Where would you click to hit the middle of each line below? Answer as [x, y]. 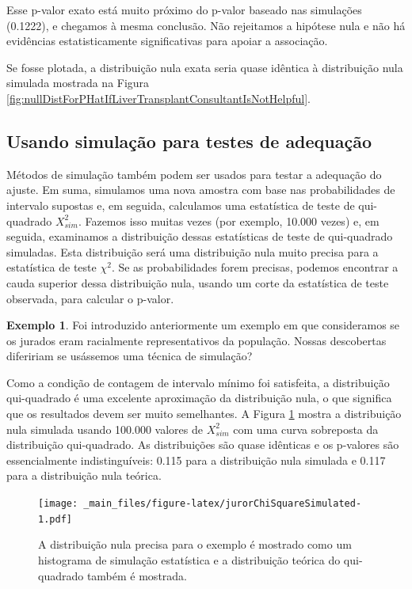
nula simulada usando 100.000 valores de [105, 429]
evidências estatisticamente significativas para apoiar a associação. [167, 41]
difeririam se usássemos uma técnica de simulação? [130, 356]
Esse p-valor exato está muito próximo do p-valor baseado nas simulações [184, 9]
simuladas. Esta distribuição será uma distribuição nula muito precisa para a [193, 251]
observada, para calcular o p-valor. [90, 298]
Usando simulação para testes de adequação [189, 141]
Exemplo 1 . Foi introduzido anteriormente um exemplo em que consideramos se [203, 325]
